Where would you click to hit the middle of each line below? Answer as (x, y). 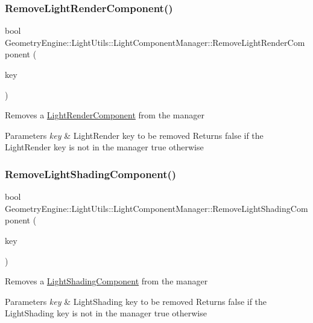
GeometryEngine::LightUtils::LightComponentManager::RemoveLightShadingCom (156, 208)
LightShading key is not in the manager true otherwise (106, 313)
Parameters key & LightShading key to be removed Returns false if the (136, 301)
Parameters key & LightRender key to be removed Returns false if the (134, 135)
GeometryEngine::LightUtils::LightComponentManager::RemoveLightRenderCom (155, 42)
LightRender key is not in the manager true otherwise (104, 147)
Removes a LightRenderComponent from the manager (105, 115)
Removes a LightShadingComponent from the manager (106, 281)
